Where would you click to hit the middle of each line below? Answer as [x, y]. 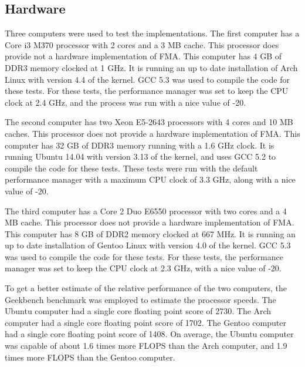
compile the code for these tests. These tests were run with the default [131, 168]
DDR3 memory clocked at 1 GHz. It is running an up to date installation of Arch [151, 67]
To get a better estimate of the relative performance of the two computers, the [146, 288]
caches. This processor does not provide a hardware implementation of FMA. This [152, 133]
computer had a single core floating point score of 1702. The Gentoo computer [145, 322]
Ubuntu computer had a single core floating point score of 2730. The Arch [138, 311]
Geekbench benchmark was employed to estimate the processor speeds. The [140, 299]
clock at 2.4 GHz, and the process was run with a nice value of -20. [126, 102]
